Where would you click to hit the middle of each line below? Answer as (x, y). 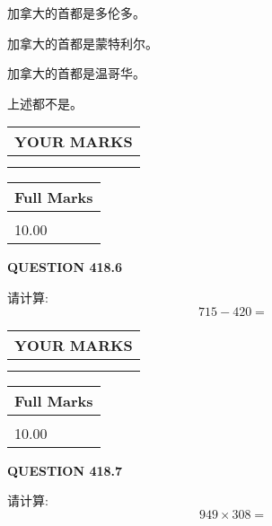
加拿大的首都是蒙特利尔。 (83, 43)
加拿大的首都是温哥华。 (76, 73)
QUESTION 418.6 (65, 267)
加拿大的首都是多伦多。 (76, 13)
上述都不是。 (45, 103)
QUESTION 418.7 (65, 470)
